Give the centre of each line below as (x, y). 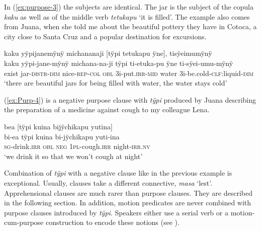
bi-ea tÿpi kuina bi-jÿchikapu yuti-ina (62, 136)
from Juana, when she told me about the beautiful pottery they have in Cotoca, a (130, 26)
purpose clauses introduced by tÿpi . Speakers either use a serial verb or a (116, 212)
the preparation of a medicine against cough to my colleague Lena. (107, 109)
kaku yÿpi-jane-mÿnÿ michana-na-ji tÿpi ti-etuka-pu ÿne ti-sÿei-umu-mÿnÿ (119, 63)
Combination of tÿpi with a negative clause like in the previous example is (118, 173)
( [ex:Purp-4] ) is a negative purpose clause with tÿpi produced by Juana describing (130, 99)
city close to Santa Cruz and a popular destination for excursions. (105, 36)
